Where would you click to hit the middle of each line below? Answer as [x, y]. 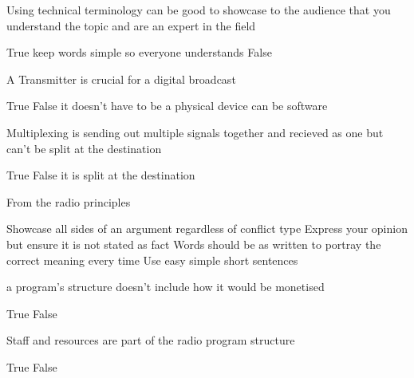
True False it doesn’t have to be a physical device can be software [167, 106]
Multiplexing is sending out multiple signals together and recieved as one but [195, 132]
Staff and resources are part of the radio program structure [151, 340]
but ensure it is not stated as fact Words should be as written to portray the [194, 244]
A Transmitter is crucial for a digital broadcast [121, 79]
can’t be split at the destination [84, 148]
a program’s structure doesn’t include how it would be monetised [166, 287]
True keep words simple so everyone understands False [139, 52]
